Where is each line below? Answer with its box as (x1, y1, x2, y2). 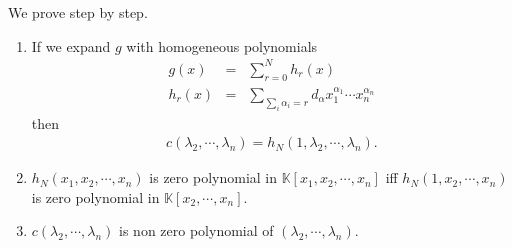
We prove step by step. (8, 2, 148, 22)
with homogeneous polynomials (126, 35, 318, 56)
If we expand (31, 35, 111, 56)
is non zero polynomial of (119, 220, 274, 241)
